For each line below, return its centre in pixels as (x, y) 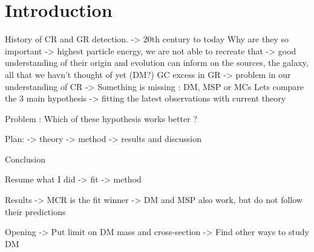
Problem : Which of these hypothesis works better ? (101, 118)
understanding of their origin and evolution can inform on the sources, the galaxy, (157, 63)
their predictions (35, 211)
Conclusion (25, 159)
